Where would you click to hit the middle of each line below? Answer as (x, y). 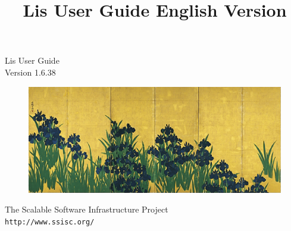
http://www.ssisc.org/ (50, 222)
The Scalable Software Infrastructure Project (87, 209)
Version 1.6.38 (30, 72)
